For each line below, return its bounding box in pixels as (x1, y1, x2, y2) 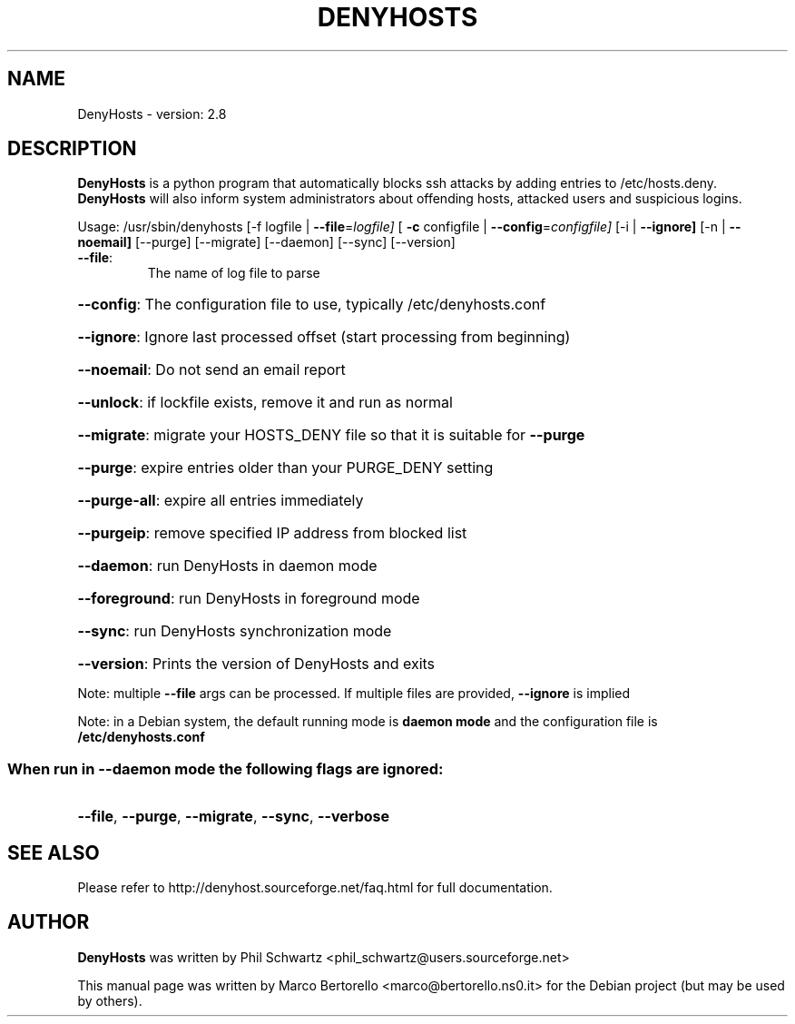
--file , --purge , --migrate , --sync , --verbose (77, 807, 390, 826)
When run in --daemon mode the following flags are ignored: (7, 759, 444, 778)
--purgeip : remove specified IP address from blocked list (77, 524, 467, 543)
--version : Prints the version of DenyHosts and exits (77, 655, 436, 674)
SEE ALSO (7, 841, 100, 864)
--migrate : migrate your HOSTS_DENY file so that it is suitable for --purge (77, 426, 585, 445)
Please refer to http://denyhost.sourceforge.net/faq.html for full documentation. (77, 880, 553, 896)
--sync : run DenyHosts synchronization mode (77, 622, 392, 641)
